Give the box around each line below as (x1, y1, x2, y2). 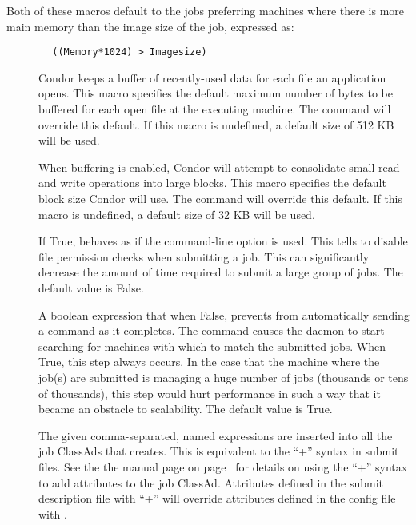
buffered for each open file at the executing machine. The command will (38, 101, 391, 117)
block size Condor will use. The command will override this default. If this (38, 190, 403, 206)
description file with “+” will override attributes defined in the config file (38, 490, 396, 507)
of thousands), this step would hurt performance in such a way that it (38, 384, 381, 401)
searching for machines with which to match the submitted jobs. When (38, 337, 386, 354)
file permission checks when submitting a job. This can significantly (38, 248, 370, 264)
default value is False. (38, 279, 144, 296)
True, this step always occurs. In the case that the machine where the (38, 353, 380, 370)
